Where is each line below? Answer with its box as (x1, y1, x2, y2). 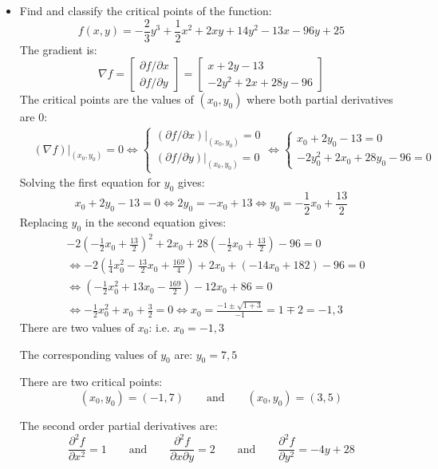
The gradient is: (19, 41, 97, 57)
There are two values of (19, 318, 135, 335)
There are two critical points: (19, 373, 163, 390)
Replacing (19, 214, 68, 231)
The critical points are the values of (19, 91, 194, 108)
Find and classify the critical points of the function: (19, 2, 272, 18)
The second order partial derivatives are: (19, 416, 218, 433)
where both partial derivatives (247, 91, 393, 108)
